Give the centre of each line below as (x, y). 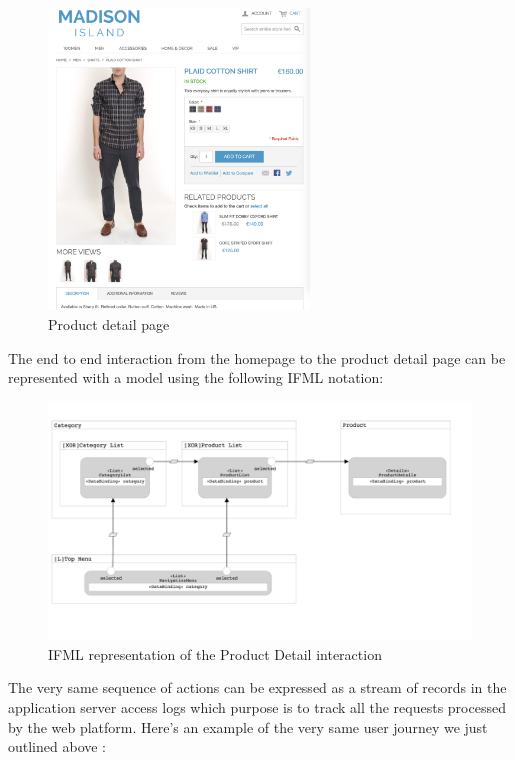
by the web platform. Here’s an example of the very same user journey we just (248, 726)
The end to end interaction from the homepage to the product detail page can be (257, 357)
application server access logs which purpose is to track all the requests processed (257, 707)
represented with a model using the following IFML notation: (196, 377)
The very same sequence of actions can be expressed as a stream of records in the (257, 687)
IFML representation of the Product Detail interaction (215, 653)
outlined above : (57, 746)
